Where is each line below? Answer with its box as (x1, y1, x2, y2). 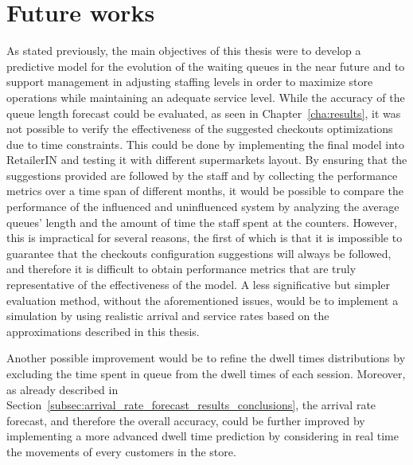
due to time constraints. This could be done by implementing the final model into (6, 135, 404, 152)
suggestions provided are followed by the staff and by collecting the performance (6, 166, 398, 183)
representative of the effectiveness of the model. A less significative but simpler (6, 276, 391, 293)
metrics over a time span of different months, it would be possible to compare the (6, 182, 404, 199)
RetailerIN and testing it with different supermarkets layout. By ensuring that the (6, 151, 407, 168)
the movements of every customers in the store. (6, 443, 236, 459)
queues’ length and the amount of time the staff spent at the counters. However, (6, 213, 398, 230)
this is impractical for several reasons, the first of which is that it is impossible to (6, 229, 403, 246)
